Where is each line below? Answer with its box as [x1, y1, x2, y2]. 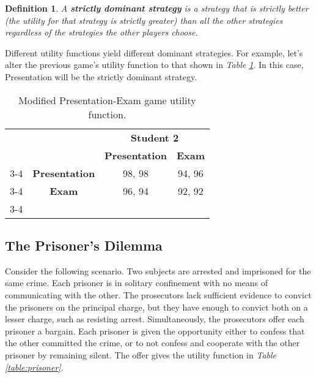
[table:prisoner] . [5, 360, 64, 373]
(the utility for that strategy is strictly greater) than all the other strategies [5, 13, 283, 26]
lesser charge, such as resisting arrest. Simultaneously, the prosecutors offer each [5, 312, 304, 325]
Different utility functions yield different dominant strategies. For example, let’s [5, 46, 303, 59]
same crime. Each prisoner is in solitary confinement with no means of [5, 276, 268, 289]
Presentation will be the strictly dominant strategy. [5, 70, 197, 83]
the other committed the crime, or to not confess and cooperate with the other [5, 336, 300, 349]
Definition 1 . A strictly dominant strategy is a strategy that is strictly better [5, 2, 309, 14]
